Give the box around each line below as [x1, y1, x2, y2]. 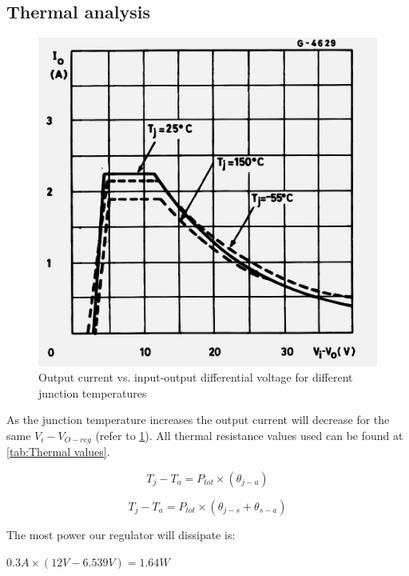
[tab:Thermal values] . [6, 443, 110, 460]
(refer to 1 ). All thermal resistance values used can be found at [95, 426, 403, 443]
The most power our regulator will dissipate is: [6, 526, 236, 543]
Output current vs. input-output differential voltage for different [38, 369, 353, 386]
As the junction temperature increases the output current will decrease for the [6, 411, 390, 428]
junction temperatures [38, 384, 147, 401]
